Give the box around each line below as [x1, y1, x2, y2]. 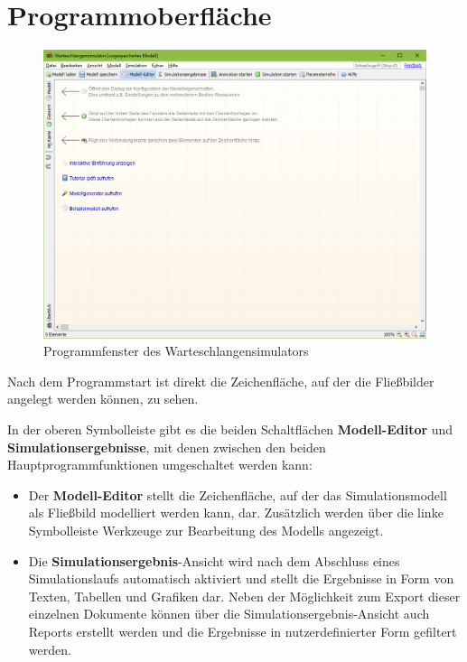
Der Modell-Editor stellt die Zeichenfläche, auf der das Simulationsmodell [28, 485, 447, 504]
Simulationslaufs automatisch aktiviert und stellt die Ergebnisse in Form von [28, 569, 454, 588]
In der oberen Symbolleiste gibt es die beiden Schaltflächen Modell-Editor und [7, 419, 453, 438]
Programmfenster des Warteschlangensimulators [43, 341, 309, 360]
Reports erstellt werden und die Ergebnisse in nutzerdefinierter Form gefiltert [28, 621, 457, 640]
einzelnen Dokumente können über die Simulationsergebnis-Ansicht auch [28, 604, 430, 623]
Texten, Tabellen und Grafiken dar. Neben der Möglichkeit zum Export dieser [28, 586, 461, 605]
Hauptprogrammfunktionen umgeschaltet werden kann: [7, 455, 313, 474]
